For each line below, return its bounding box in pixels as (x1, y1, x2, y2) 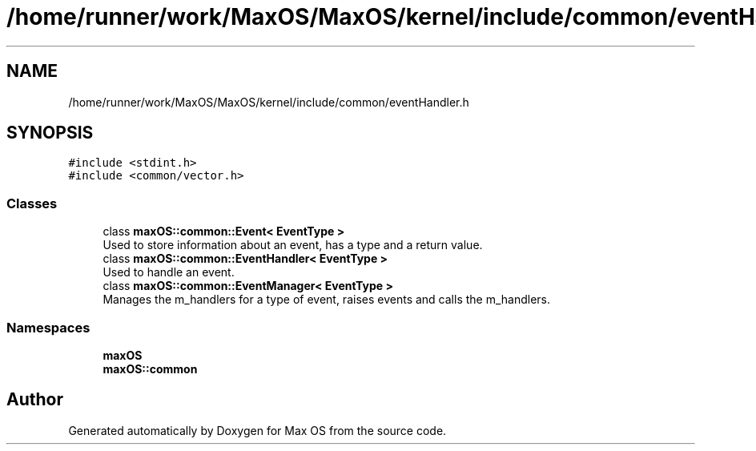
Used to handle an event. (103, 265, 235, 280)
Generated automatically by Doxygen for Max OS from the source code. (68, 423, 447, 437)
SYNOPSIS (6, 123, 94, 143)
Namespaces (6, 319, 90, 336)
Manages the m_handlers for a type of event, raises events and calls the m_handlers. (103, 292, 551, 307)
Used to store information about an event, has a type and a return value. (103, 238, 483, 252)
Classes (6, 195, 58, 211)
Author (6, 389, 63, 410)
